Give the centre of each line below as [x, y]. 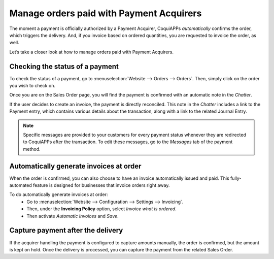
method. [32, 149]
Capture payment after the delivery [66, 230]
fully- [236, 178]
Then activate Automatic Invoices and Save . [73, 216]
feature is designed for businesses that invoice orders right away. [101, 185]
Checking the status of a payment [64, 66]
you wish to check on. [32, 86]
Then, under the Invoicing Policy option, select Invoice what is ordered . [102, 209]
